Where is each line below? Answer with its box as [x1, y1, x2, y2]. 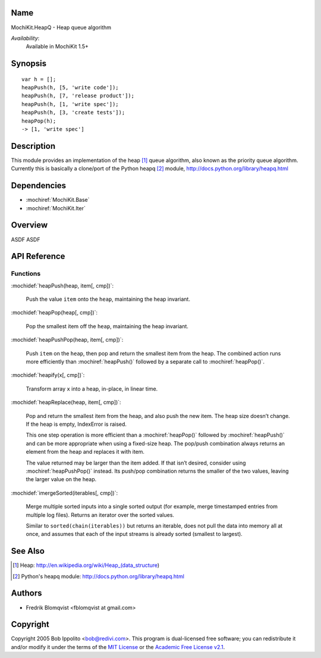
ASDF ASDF [11, 236, 40, 243]
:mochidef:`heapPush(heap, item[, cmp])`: [11, 282, 114, 289]
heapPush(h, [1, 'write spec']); [21, 101, 119, 107]
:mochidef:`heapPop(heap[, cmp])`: [11, 309, 98, 316]
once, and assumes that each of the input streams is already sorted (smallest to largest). [26, 531, 243, 538]
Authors [11, 588, 42, 598]
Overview [11, 220, 48, 230]
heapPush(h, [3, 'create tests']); [21, 109, 125, 116]
